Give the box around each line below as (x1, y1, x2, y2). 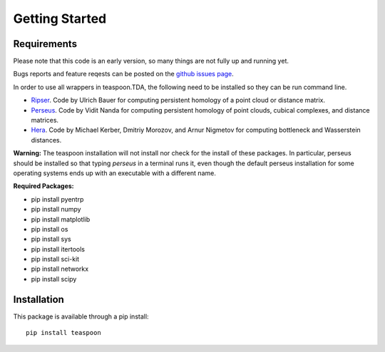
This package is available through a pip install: (13, 312, 149, 321)
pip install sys (31, 235, 71, 244)
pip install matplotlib (31, 214, 91, 224)
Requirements (13, 38, 78, 50)
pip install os (31, 224, 68, 233)
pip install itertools (31, 244, 86, 253)
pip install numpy (31, 205, 81, 214)
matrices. (31, 116, 59, 125)
